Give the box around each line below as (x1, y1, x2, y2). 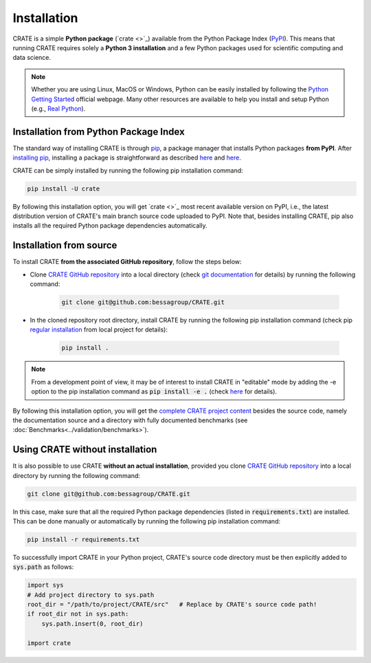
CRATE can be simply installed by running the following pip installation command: (12, 166, 243, 175)
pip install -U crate (27, 184, 100, 193)
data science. (12, 54, 52, 62)
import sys (27, 581, 64, 589)
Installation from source (12, 239, 117, 251)
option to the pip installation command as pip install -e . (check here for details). (31, 387, 278, 395)
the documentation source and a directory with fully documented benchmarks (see (12, 416, 248, 424)
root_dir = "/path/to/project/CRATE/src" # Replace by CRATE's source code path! (27, 600, 317, 609)
